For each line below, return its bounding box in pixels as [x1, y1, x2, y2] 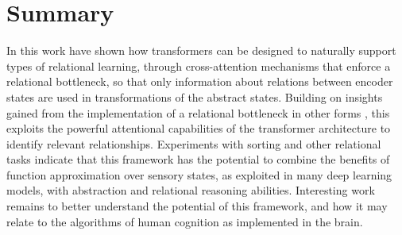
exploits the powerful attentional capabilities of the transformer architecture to [6, 120, 391, 137]
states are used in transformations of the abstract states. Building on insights [6, 88, 383, 105]
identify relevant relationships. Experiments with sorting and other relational [6, 135, 381, 152]
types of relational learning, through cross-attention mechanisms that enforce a [6, 57, 391, 74]
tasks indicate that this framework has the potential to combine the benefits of [6, 151, 390, 168]
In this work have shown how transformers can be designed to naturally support [6, 42, 396, 59]
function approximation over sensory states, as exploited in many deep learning [6, 166, 392, 183]
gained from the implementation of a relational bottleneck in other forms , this [6, 104, 390, 121]
